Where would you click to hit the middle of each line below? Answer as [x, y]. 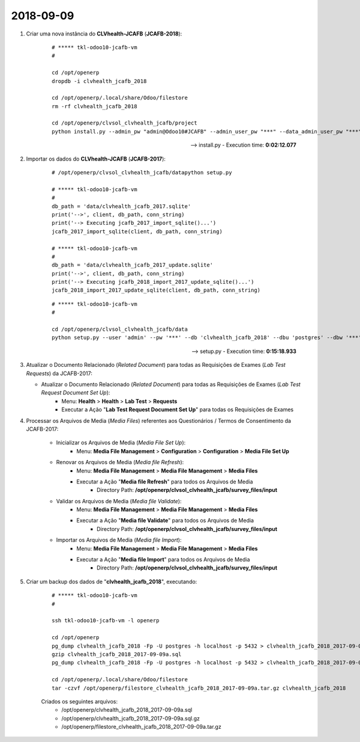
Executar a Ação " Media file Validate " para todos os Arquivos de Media [165, 521]
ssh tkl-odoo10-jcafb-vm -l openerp [106, 621]
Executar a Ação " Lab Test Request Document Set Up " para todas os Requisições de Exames [178, 409]
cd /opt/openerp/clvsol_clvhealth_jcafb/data [120, 330]
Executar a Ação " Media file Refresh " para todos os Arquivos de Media [165, 482]
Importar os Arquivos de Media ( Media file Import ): [119, 540]
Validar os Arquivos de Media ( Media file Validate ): [119, 501]
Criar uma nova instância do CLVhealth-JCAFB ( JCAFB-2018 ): [104, 34]
